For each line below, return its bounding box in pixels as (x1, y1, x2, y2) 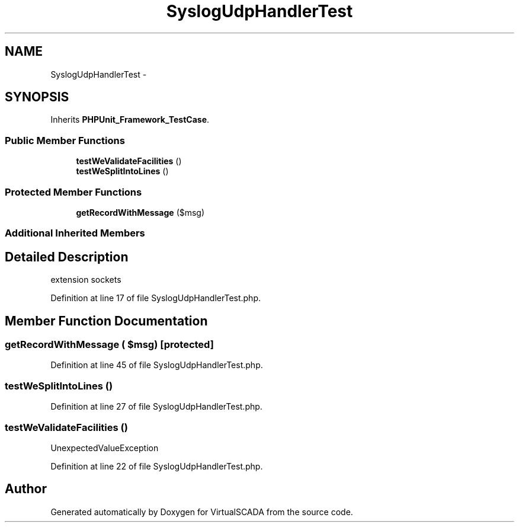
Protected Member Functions (5, 186, 142, 198)
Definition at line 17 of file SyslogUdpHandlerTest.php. (50, 293, 261, 304)
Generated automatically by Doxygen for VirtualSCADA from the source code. (50, 506, 353, 517)
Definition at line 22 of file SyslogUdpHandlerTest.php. (50, 461, 263, 471)
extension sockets (50, 274, 121, 285)
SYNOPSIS (5, 90, 69, 105)
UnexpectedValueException (50, 442, 159, 453)
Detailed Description (5, 249, 129, 264)
